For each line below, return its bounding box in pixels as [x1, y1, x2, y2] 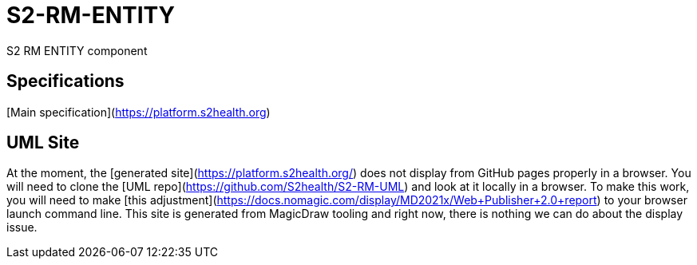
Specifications [6, 71, 125, 92]
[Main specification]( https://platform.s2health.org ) [6, 105, 271, 119]
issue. [6, 220, 38, 235]
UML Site [6, 132, 80, 153]
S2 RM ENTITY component [6, 43, 148, 57]
